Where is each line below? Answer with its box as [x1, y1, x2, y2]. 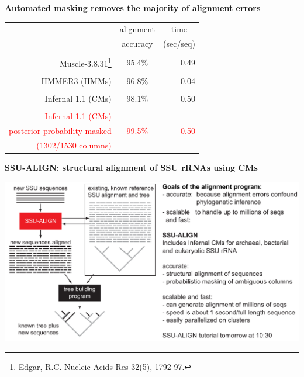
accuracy [122, 37, 153, 50]
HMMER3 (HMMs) [41, 75, 112, 87]
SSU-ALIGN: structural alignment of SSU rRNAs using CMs [5, 161, 258, 173]
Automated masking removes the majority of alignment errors [5, 2, 261, 13]
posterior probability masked [9, 124, 112, 137]
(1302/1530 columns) [36, 139, 112, 151]
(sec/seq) [163, 37, 195, 50]
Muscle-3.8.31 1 [59, 56, 112, 69]
